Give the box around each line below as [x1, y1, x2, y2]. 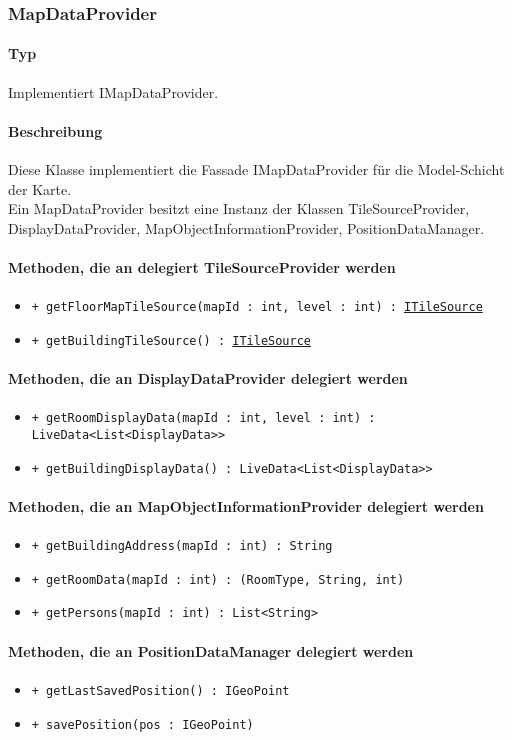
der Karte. [8, 178, 72, 199]
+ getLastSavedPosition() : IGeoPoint [31, 683, 290, 698]
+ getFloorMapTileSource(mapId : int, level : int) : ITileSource [31, 300, 483, 315]
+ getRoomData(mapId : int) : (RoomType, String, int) [31, 572, 405, 587]
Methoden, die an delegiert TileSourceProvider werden [8, 257, 396, 277]
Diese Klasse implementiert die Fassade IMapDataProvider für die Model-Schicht [8, 159, 505, 180]
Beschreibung [8, 120, 103, 141]
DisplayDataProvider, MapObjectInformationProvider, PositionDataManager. [8, 217, 485, 238]
